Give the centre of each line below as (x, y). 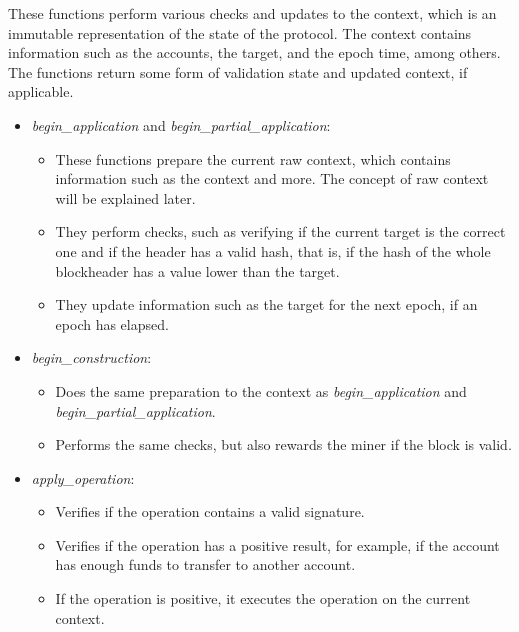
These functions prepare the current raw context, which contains (253, 158)
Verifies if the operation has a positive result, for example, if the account (277, 544)
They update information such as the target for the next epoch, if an (266, 304)
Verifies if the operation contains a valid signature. (210, 511)
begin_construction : (91, 357)
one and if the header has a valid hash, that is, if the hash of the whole (273, 250)
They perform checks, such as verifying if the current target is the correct (280, 231)
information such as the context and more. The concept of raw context (272, 178)
